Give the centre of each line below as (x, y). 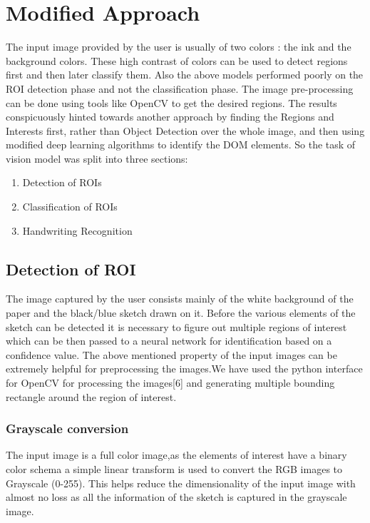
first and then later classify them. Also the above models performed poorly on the (185, 75)
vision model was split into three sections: (97, 158)
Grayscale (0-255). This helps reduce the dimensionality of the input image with (181, 483)
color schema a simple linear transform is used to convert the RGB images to (174, 469)
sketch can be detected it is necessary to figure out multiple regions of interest (176, 326)
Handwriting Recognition (77, 230)
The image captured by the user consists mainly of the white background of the (180, 299)
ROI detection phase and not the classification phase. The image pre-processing (180, 88)
